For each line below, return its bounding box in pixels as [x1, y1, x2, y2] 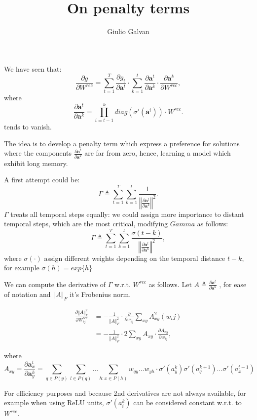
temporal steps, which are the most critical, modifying [4, 218, 168, 229]
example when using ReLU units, [4, 397, 104, 408]
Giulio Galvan [107, 26, 149, 37]
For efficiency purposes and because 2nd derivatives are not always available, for [4, 387, 246, 398]
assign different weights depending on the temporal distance [44, 252, 225, 263]
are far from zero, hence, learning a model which [84, 148, 231, 158]
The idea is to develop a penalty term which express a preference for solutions [4, 138, 240, 148]
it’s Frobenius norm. [70, 289, 131, 299]
